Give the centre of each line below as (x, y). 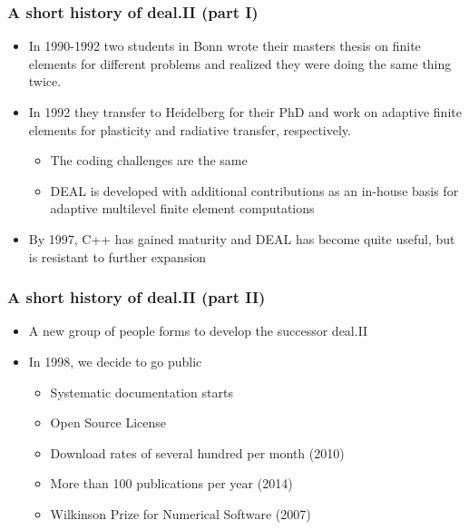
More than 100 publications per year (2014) (171, 483)
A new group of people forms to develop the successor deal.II (198, 331)
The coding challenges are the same (149, 160)
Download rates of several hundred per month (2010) (197, 452)
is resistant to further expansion (117, 256)
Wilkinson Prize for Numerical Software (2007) (181, 513)
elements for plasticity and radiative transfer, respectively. (190, 129)
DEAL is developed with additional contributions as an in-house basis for (254, 190)
